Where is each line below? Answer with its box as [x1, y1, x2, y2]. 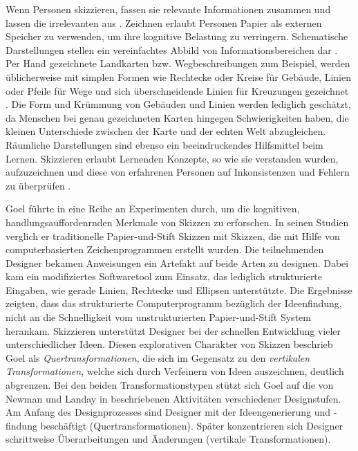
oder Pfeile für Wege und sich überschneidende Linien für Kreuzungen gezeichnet [6, 83, 349, 98]
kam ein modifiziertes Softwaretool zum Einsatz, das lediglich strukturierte [6, 269, 323, 284]
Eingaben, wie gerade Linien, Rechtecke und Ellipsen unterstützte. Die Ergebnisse [6, 282, 352, 297]
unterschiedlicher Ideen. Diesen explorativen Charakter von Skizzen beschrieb [6, 337, 333, 351]
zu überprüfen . [6, 178, 71, 192]
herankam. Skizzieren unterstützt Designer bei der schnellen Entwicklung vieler [6, 323, 341, 338]
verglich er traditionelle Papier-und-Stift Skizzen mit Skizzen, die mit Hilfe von [6, 228, 340, 243]
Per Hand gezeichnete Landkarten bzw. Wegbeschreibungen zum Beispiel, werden [6, 56, 350, 71]
